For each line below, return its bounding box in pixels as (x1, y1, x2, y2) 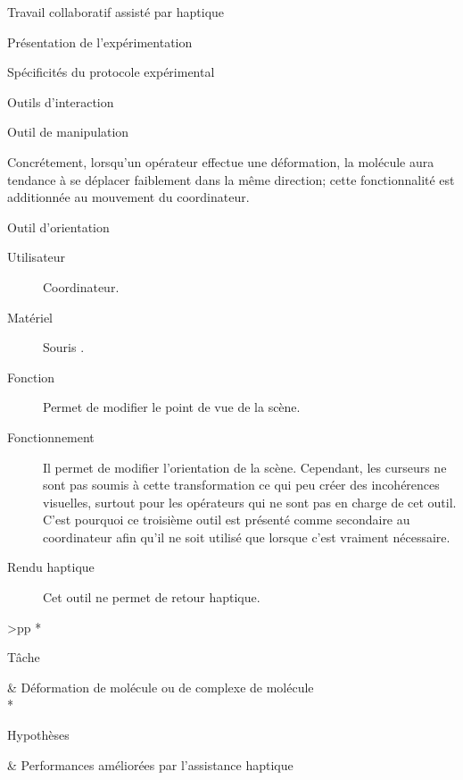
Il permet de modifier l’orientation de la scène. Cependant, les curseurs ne (43, 457, 447, 476)
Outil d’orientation (7, 217, 110, 236)
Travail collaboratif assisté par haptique (7, 3, 225, 21)
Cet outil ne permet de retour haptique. (43, 588, 260, 607)
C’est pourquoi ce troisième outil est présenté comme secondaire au (43, 510, 410, 529)
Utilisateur (7, 247, 66, 266)
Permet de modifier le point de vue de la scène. (43, 398, 301, 416)
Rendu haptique (7, 558, 95, 576)
